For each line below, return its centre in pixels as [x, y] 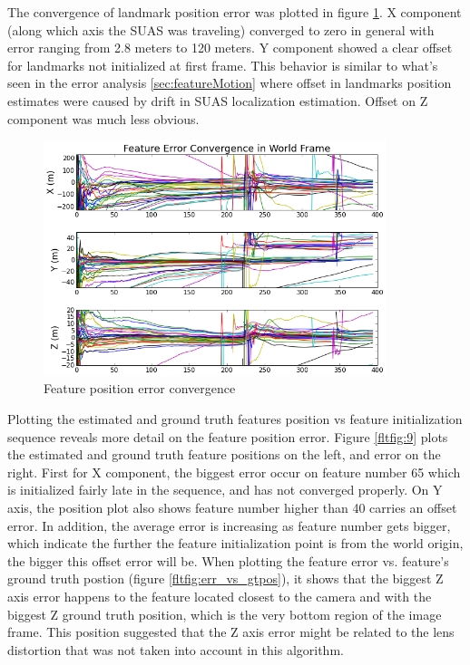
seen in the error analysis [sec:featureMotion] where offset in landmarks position [230, 83]
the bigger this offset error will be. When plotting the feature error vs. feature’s [228, 560]
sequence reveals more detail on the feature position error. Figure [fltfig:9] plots [228, 436]
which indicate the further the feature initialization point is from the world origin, [235, 543]
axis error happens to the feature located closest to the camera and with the [220, 596]
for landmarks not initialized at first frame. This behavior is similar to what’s [223, 65]
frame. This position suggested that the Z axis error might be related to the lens [231, 632]
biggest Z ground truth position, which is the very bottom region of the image [225, 614]
